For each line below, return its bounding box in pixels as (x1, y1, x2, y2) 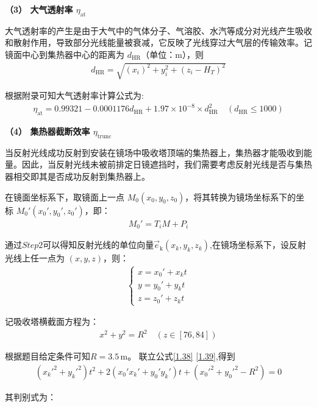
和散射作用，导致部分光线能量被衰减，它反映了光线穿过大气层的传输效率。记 (5, 36, 312, 49)
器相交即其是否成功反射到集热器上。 (5, 170, 150, 183)
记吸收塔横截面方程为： (5, 315, 99, 328)
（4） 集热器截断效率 (5, 125, 90, 138)
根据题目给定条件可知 (5, 350, 90, 363)
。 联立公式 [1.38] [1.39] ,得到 (127, 350, 235, 363)
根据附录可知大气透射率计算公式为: (5, 89, 144, 102)
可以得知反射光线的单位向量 (43, 238, 154, 251)
